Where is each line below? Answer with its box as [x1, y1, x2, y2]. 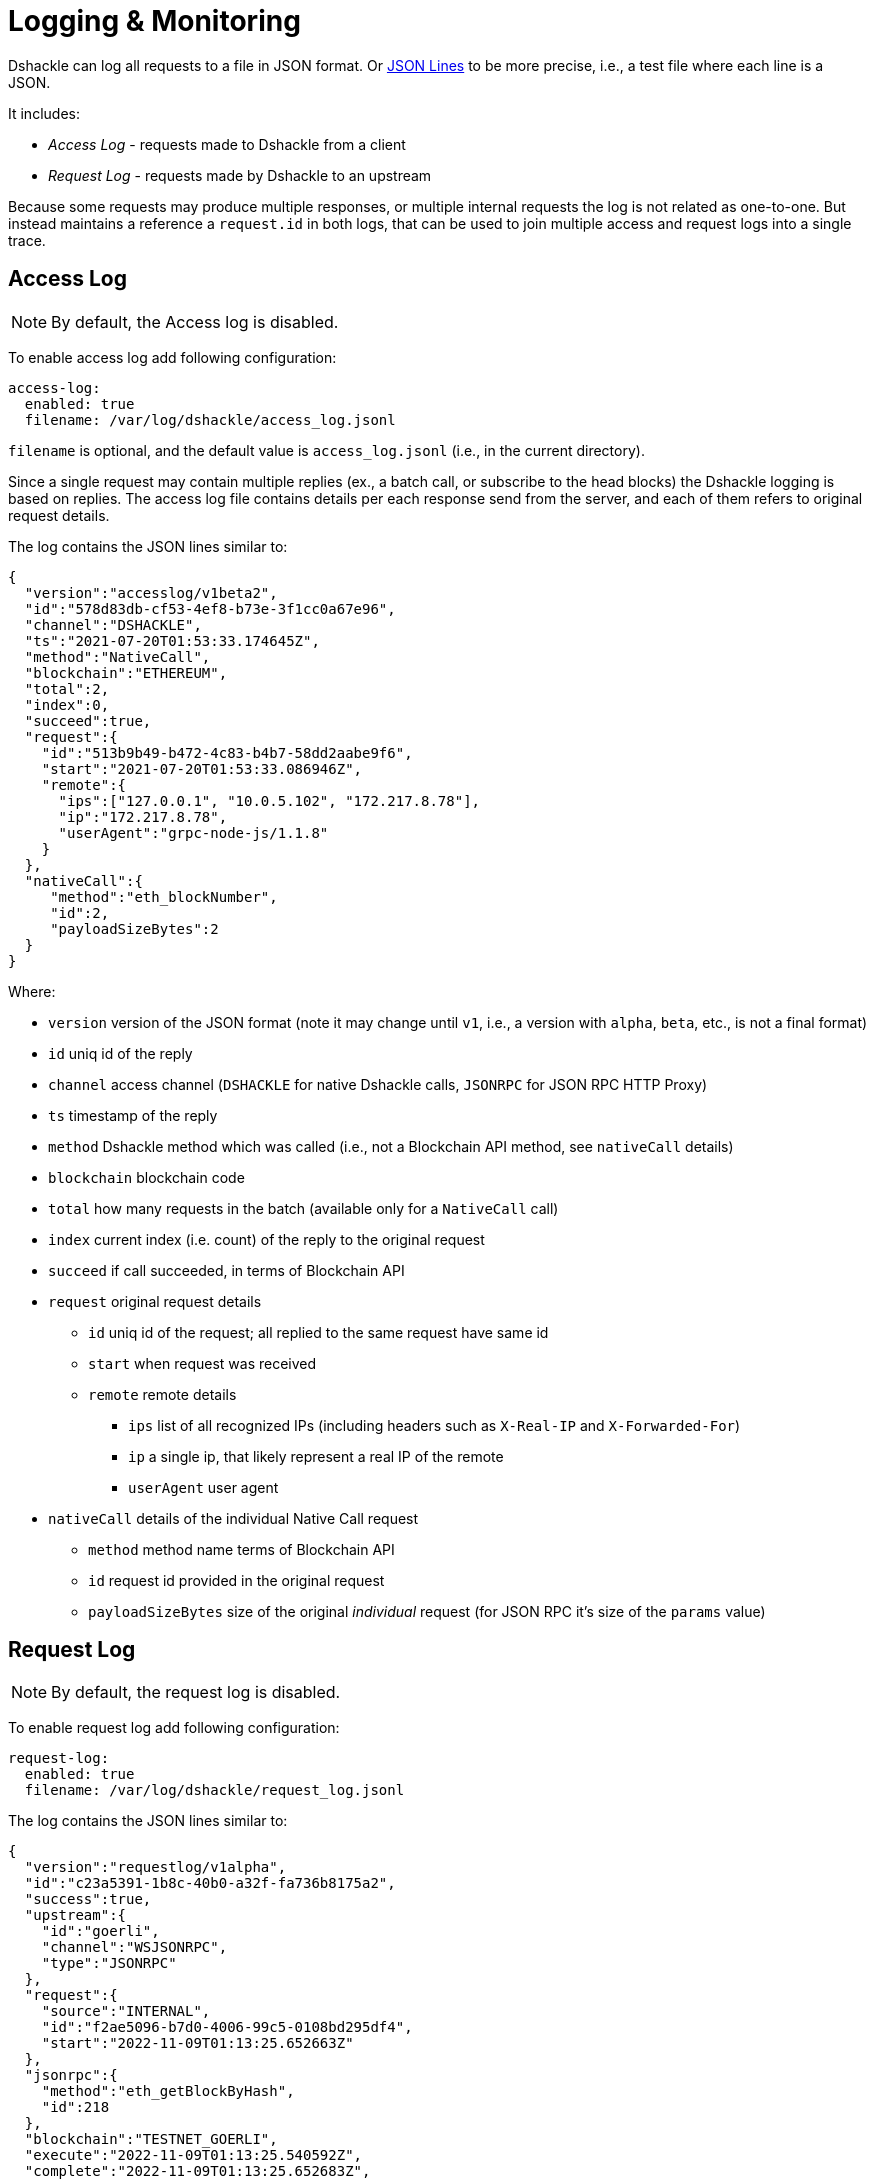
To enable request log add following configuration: [8, 1719, 340, 1737]
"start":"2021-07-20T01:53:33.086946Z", [41, 760, 363, 777]
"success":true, [24, 1891, 152, 1908]
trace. [8, 231, 46, 249]
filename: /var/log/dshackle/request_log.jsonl [24, 1782, 405, 1799]
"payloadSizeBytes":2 [50, 920, 219, 937]
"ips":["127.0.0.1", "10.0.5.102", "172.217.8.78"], [58, 792, 481, 809]
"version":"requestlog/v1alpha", [24, 1859, 287, 1876]
